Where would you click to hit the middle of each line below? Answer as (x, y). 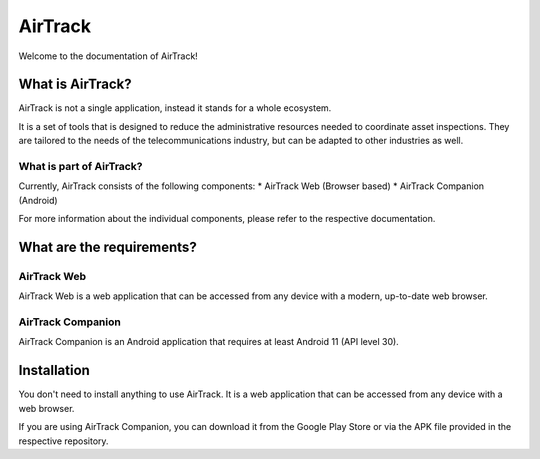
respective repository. (63, 441)
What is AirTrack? (75, 84)
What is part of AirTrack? (80, 166)
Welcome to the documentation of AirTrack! (108, 56)
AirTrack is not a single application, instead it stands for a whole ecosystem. (175, 108)
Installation (54, 370)
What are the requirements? (107, 246)
